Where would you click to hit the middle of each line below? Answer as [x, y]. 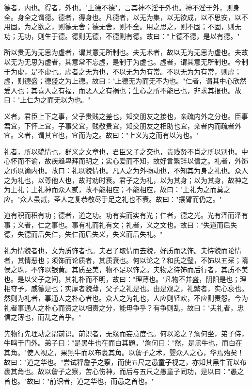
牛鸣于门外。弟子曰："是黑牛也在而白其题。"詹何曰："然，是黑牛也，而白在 [123, 343]
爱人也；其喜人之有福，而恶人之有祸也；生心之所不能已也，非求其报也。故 [123, 90]
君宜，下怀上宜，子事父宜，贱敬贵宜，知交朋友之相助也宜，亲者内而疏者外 [123, 125]
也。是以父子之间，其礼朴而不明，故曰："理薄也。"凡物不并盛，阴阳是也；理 [125, 279]
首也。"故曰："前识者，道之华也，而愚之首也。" [79, 381]
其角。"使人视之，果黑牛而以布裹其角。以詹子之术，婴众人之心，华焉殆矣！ [124, 352]
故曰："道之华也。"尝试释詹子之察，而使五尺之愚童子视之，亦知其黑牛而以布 [125, 362]
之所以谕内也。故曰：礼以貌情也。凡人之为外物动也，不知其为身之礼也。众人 [126, 170]
